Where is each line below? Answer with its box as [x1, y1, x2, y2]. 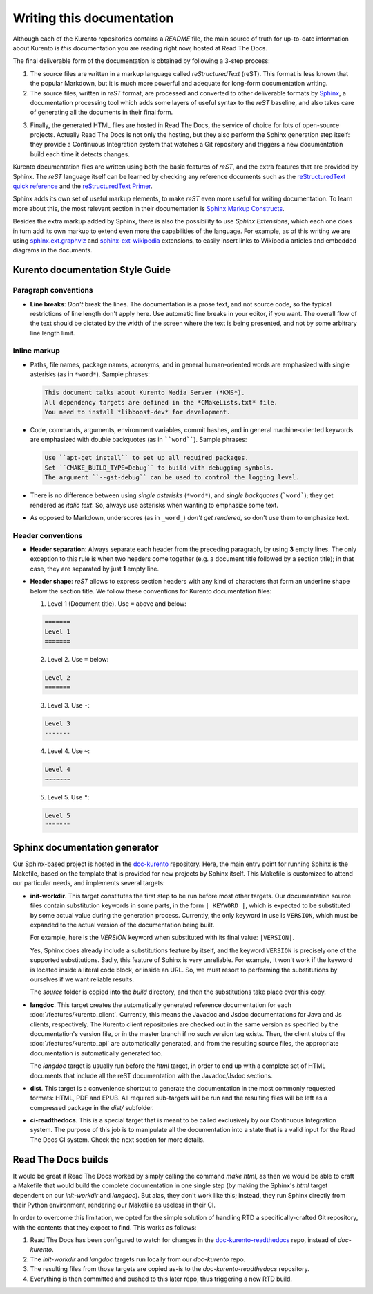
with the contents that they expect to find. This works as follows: [12, 1223, 197, 1231]
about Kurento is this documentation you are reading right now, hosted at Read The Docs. [12, 44, 267, 52]
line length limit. [30, 329, 75, 337]
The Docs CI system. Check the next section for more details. [30, 1135, 205, 1144]
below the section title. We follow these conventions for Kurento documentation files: [30, 586, 272, 595]
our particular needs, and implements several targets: [12, 879, 165, 887]
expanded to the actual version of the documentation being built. [30, 921, 215, 930]
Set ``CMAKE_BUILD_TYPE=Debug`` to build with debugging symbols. [44, 463, 274, 472]
